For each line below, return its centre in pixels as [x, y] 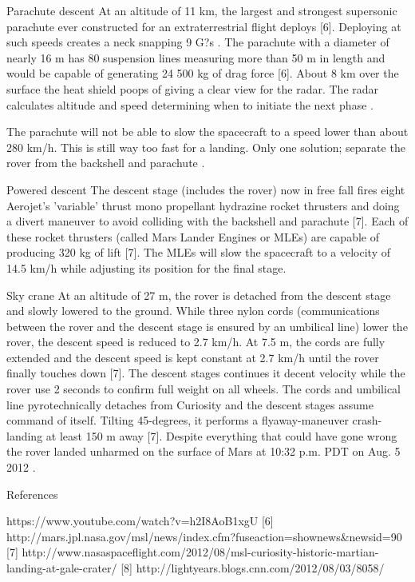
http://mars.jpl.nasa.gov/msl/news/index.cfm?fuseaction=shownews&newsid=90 [204, 536]
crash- [367, 420]
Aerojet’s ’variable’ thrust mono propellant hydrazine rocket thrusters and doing [203, 205]
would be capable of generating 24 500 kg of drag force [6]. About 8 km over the [203, 73]
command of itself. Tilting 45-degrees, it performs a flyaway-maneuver [178, 420]
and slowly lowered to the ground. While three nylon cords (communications [193, 311]
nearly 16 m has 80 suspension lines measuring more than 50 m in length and [196, 57]
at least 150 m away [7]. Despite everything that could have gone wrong [221, 435]
